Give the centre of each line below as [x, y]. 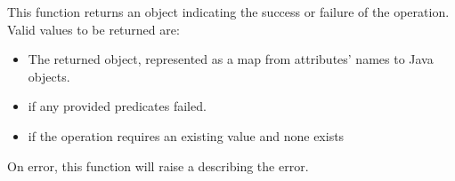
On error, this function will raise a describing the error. [158, 165]
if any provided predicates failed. [117, 106]
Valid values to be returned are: [93, 29]
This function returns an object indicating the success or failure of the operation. [228, 12]
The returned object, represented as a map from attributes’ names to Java [231, 59]
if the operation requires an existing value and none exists [186, 135]
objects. [49, 76]
